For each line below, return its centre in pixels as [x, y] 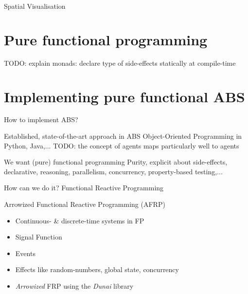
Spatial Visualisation [35, 6]
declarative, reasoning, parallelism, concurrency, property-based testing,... [113, 171]
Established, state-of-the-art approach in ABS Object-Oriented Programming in [123, 136]
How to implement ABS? [41, 119]
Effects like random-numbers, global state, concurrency [97, 269]
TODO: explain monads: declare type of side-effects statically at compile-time [120, 63]
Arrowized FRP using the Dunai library [74, 285]
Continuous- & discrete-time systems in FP [80, 220]
